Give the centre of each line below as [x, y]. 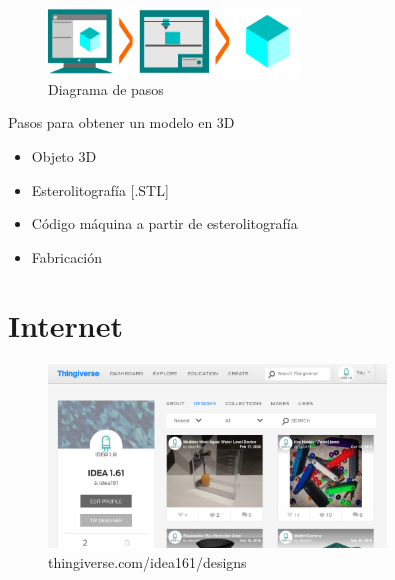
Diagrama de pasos [106, 88]
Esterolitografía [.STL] [100, 189]
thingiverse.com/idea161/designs [147, 561]
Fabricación [67, 256]
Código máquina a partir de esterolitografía [164, 223]
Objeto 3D [64, 155]
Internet [65, 325]
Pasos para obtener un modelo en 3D [121, 122]
